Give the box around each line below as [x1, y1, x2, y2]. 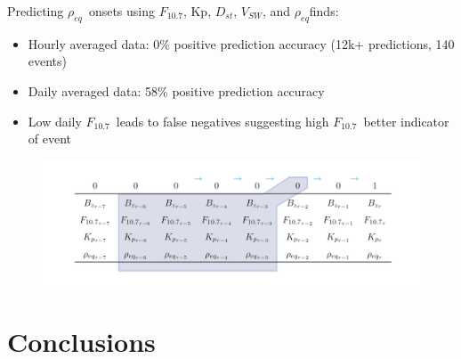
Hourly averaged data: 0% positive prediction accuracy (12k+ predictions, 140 [28, 34, 455, 53]
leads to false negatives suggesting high [116, 111, 329, 130]
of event [28, 129, 72, 148]
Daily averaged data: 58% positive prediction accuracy [28, 81, 325, 100]
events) [28, 52, 68, 70]
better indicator [363, 111, 449, 130]
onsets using [88, 2, 156, 20]
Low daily [28, 111, 82, 130]
